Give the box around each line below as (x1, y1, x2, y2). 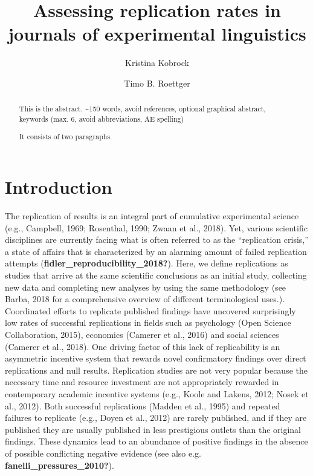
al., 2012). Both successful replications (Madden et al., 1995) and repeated (5, 399, 280, 412)
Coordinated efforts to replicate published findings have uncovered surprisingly (5, 304, 296, 317)
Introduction (5, 174, 112, 199)
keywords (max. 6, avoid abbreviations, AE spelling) (19, 113, 184, 124)
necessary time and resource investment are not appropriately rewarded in (5, 375, 279, 388)
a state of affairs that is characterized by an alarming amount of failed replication (5, 245, 307, 257)
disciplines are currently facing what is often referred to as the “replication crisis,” (5, 233, 309, 246)
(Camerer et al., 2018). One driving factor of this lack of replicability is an (5, 340, 280, 352)
